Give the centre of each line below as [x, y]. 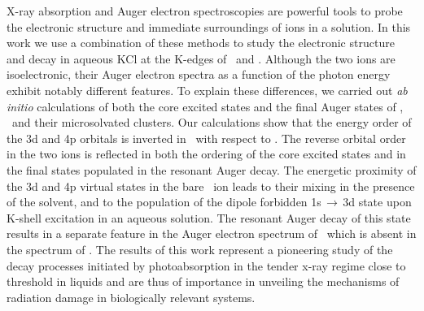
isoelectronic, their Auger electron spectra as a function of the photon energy [199, 74]
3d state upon [377, 202]
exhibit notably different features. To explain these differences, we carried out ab [207, 90]
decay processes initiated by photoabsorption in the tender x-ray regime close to [206, 265]
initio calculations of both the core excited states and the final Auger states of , [205, 106]
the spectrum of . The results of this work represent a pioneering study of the [200, 249]
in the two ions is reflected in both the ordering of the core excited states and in [206, 154]
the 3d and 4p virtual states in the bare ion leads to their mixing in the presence [211, 186]
